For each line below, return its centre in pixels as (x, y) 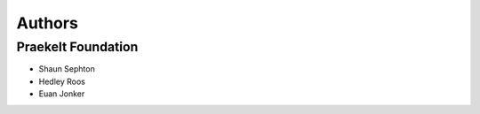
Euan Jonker (62, 94)
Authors (48, 23)
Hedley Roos (62, 81)
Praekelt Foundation (77, 47)
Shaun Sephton (67, 69)
